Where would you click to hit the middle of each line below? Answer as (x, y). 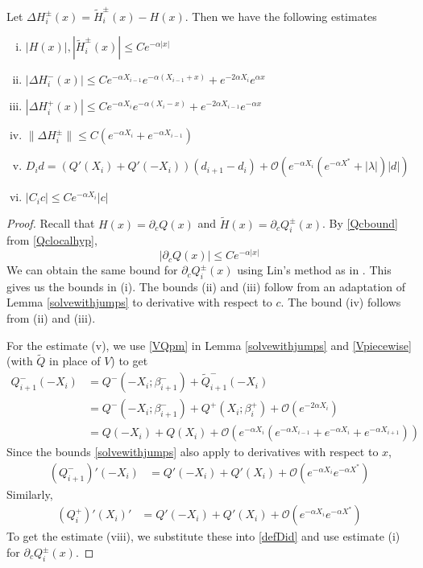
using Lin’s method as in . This (314, 270)
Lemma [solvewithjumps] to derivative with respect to (139, 302)
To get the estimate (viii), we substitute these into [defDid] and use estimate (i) (203, 536)
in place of (75, 361)
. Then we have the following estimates (281, 16)
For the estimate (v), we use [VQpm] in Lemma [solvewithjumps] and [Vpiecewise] (209, 345)
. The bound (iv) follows (341, 302)
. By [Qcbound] (360, 223)
